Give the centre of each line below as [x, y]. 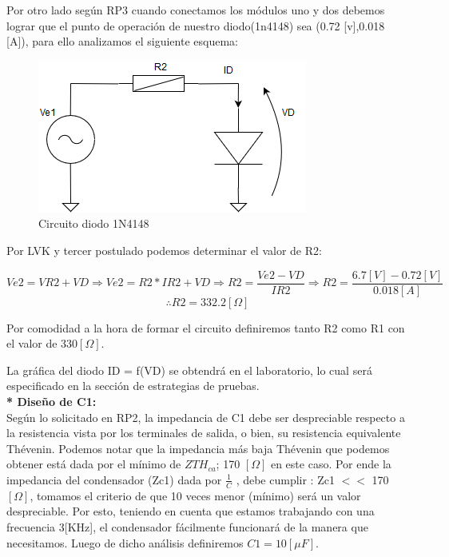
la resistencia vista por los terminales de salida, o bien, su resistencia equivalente [204, 433]
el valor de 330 [42, 343]
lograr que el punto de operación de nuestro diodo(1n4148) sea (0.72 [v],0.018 [196, 25]
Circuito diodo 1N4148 [94, 223]
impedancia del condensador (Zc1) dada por [114, 479]
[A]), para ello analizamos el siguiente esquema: [122, 41]
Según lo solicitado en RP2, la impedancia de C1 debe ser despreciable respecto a [206, 417]
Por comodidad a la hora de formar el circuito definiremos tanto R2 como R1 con [206, 327]
